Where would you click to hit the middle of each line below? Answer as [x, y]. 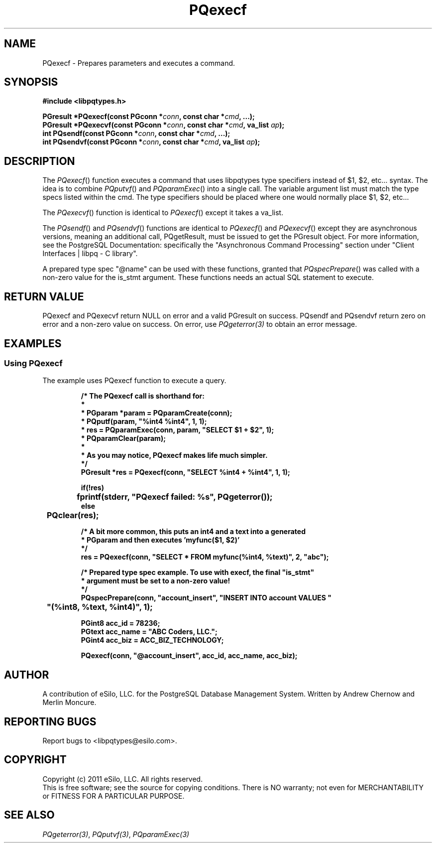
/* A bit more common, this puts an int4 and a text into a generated [193, 532]
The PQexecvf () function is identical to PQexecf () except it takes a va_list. [163, 213]
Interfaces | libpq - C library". [90, 254]
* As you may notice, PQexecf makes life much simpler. [174, 455]
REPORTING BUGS [50, 721]
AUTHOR [27, 675]
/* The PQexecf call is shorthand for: [143, 396]
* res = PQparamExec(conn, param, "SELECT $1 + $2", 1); [177, 430]
